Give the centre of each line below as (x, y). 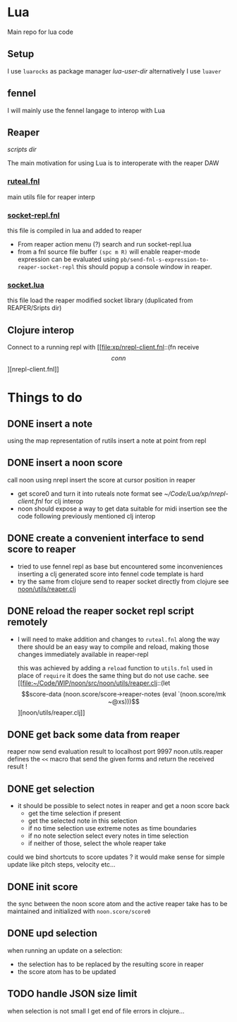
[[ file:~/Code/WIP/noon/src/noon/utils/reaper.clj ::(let (94, 683)
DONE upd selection (52, 933)
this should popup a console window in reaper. (144, 266)
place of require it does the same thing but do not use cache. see (113, 675)
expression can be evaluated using (68, 259)
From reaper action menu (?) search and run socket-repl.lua (104, 244)
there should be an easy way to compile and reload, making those (113, 646)
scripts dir (22, 150)
